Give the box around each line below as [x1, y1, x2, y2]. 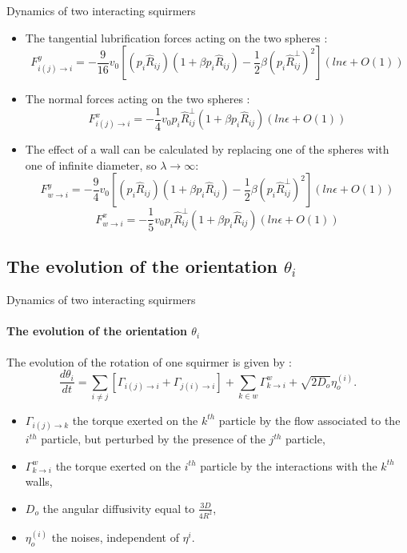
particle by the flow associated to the [218, 411, 401, 428]
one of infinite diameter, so [25, 156, 157, 173]
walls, [25, 473, 53, 490]
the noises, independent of [51, 528, 179, 545]
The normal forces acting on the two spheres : [25, 90, 250, 107]
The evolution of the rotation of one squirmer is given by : [6, 353, 292, 370]
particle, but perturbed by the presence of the [41, 431, 265, 447]
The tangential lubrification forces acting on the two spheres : [25, 29, 328, 46]
